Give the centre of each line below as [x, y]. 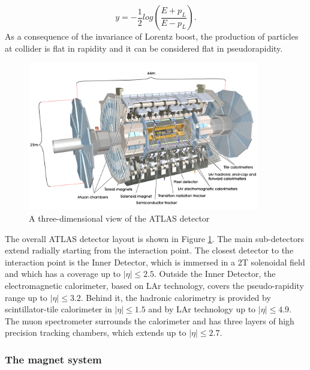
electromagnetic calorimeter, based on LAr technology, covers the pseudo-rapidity [154, 285]
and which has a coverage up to [63, 274]
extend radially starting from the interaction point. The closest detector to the [149, 250]
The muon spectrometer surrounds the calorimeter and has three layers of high [150, 320]
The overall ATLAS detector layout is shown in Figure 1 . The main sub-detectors [154, 238]
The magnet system [53, 359]
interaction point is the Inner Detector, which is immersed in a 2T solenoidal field [155, 262]
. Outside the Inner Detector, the [215, 274]
